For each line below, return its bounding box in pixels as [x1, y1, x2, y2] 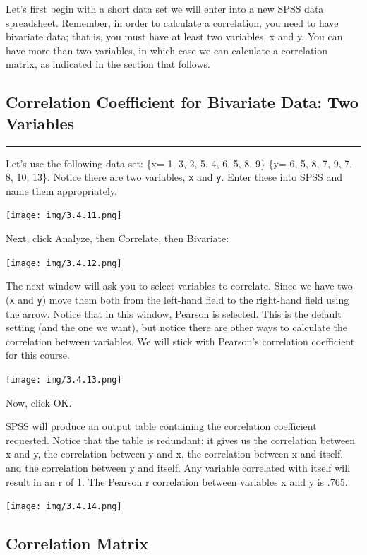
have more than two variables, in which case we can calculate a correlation [6, 42, 328, 57]
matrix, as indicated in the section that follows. [6, 56, 210, 71]
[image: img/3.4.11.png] [6, 210, 122, 221]
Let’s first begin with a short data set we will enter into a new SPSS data [6, 1, 324, 16]
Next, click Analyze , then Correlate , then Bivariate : [6, 231, 229, 246]
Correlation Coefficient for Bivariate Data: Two [6, 91, 359, 113]
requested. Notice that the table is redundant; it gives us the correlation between [6, 432, 356, 447]
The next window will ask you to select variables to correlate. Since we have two [6, 278, 353, 293]
